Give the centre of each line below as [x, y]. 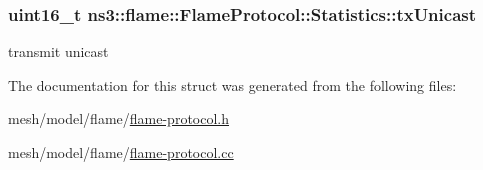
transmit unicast [58, 51]
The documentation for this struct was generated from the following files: [232, 84]
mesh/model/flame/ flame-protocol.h [119, 118]
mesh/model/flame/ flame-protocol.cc [121, 152]
